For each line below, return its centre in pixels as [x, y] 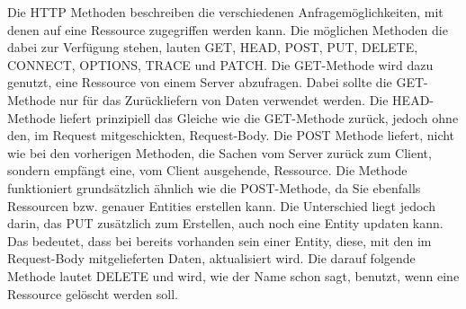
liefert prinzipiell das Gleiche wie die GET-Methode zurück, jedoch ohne [259, 117]
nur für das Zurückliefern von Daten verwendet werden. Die [224, 99]
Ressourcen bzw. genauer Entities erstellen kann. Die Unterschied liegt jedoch [221, 205]
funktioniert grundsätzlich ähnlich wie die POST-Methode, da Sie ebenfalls [214, 187]
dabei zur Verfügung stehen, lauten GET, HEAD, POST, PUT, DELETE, [213, 47]
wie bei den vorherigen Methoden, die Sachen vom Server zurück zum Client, [220, 152]
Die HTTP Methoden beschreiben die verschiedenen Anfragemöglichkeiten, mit [225, 12]
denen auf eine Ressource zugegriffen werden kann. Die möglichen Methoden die [228, 29]
